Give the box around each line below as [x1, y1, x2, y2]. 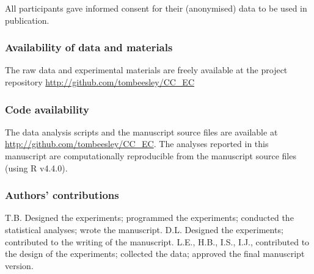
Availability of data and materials [5, 40, 173, 55]
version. [5, 259, 34, 272]
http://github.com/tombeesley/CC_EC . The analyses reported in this [5, 137, 269, 150]
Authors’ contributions [5, 187, 119, 203]
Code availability [5, 101, 89, 117]
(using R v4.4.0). [5, 161, 68, 174]
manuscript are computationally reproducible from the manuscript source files [5, 150, 296, 162]
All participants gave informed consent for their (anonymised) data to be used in [5, 2, 307, 14]
